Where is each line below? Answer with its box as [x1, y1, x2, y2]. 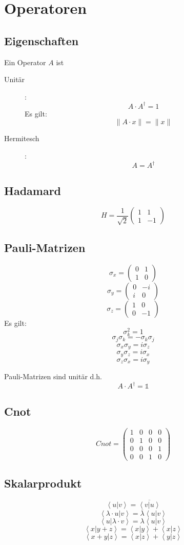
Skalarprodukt [4, 475, 82, 491]
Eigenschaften [4, 32, 79, 48]
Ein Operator [4, 56, 46, 67]
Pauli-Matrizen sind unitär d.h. [4, 371, 102, 382]
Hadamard [4, 182, 62, 198]
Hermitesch [4, 133, 39, 144]
